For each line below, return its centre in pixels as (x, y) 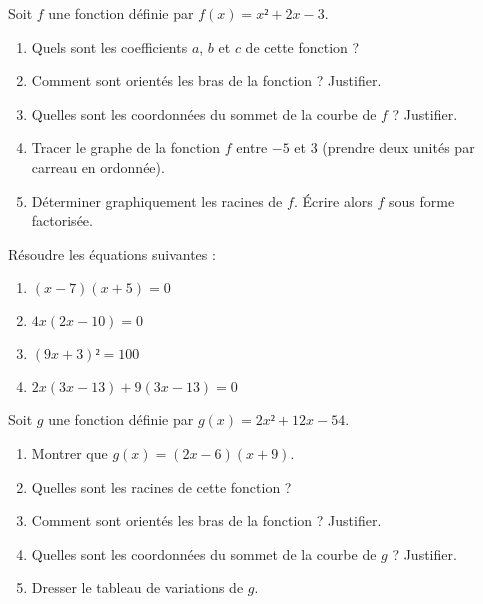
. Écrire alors (333, 200)
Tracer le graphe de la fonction (126, 147)
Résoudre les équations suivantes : (112, 253)
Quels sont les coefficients (109, 46)
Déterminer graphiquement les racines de (157, 200)
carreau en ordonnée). (98, 166)
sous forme (422, 200)
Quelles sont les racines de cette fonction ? (161, 486)
